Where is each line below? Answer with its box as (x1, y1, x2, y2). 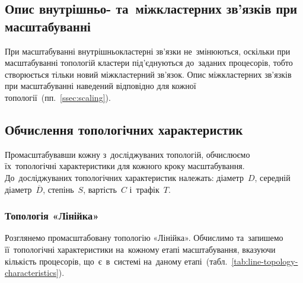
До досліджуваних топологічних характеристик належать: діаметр (5, 171, 244, 183)
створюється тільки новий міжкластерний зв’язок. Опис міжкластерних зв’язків (5, 68, 292, 80)
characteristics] (5, 266, 59, 279)
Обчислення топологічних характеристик (5, 120, 243, 138)
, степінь (43, 183, 74, 195)
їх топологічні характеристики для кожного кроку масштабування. (5, 160, 245, 172)
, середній (254, 171, 291, 183)
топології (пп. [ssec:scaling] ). (5, 91, 111, 103)
